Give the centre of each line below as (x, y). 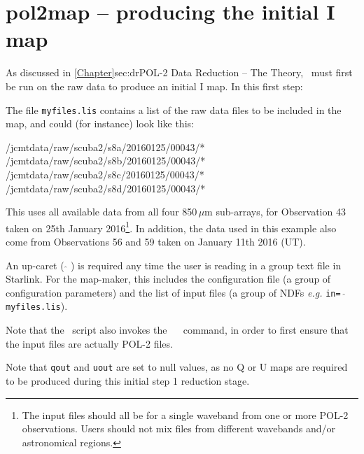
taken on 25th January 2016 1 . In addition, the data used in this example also (171, 227)
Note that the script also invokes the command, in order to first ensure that (177, 330)
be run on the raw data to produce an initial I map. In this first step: (154, 86)
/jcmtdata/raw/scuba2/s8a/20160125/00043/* (105, 147)
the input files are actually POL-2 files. (89, 343)
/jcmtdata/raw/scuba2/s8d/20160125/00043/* (106, 188)
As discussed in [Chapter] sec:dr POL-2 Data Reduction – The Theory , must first (179, 72)
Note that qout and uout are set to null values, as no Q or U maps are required (177, 367)
